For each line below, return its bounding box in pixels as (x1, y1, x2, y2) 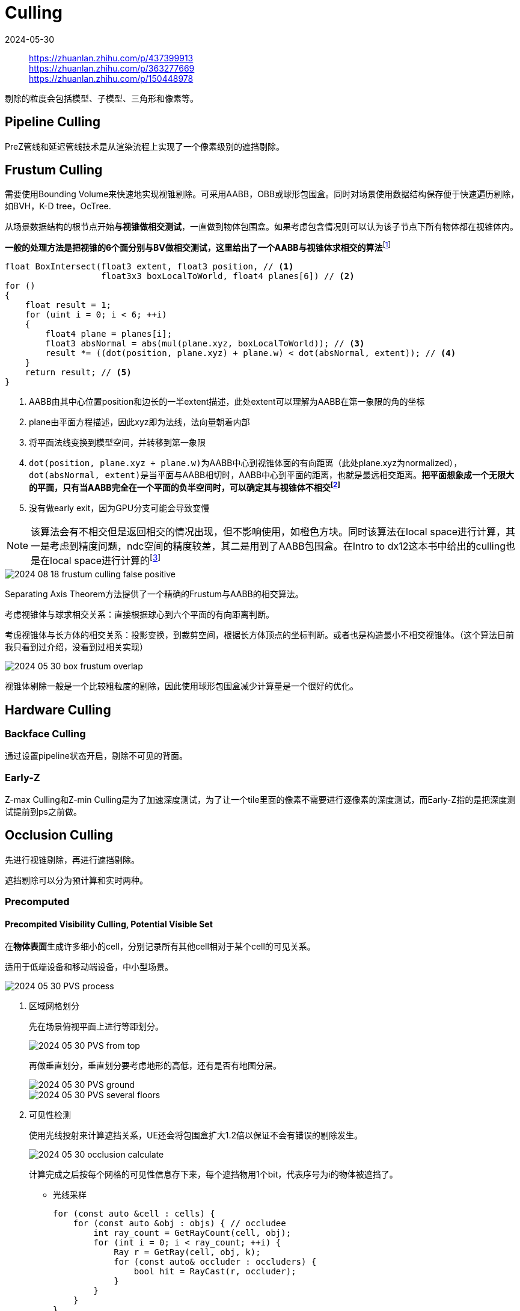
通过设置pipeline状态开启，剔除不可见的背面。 (5, 751, 188, 761)
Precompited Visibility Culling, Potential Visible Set (5, 918, 213, 929)
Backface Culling (5, 727, 86, 740)
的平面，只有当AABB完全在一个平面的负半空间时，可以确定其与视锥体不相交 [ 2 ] (29, 480, 340, 493)
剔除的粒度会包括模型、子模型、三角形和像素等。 (5, 93, 198, 103)
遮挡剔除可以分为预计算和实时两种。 (5, 874, 148, 885)
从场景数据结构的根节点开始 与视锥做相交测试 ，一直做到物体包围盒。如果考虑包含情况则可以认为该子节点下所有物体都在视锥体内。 (5, 221, 518, 232)
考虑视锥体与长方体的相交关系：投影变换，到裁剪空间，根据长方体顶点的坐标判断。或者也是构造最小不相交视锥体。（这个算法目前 (5, 630, 514, 640)
